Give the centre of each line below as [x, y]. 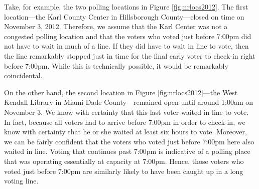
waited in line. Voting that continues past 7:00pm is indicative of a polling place [127, 151]
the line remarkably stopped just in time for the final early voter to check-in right [130, 55]
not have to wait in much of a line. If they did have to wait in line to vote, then [126, 46]
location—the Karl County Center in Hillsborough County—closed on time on [124, 16]
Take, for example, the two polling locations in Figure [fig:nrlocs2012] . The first [126, 7]
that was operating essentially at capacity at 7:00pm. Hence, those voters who [124, 161]
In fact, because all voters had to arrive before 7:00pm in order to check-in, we [125, 122]
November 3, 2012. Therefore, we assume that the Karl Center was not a [116, 26]
